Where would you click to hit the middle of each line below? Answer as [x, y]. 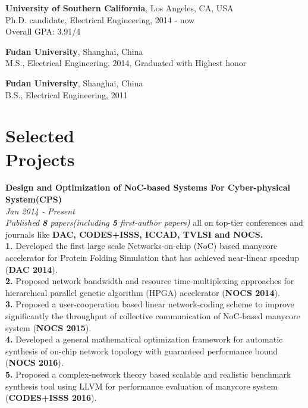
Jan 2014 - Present [40, 211]
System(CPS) [34, 199]
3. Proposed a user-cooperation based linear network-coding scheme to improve [150, 304]
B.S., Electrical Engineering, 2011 [67, 94]
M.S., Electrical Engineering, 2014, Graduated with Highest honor [126, 63]
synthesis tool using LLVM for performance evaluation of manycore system [142, 386]
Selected [40, 136]
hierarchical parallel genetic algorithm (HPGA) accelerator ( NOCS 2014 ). [143, 292]
